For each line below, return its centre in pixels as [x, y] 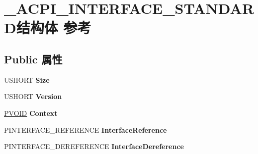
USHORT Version [33, 96]
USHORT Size [27, 79]
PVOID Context [31, 113]
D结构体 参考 [48, 27]
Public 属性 [33, 59]
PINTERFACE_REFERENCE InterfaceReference [86, 129]
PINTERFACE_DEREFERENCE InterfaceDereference [94, 146]
